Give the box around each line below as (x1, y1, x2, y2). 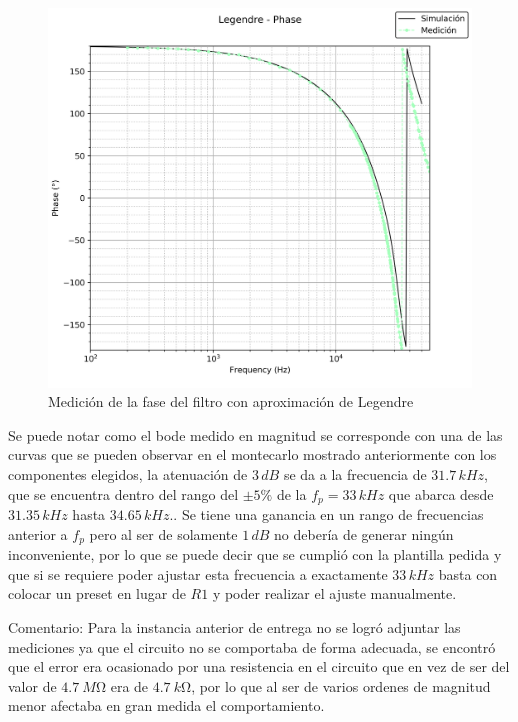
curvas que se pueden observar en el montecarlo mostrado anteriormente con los (8, 444, 497, 465)
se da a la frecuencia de (283, 464, 427, 485)
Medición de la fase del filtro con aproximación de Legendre (48, 391, 414, 412)
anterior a (8, 523, 68, 544)
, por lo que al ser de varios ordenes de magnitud (191, 675, 491, 696)
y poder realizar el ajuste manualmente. (212, 583, 457, 604)
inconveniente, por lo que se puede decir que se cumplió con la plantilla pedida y (8, 544, 502, 565)
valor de (8, 675, 57, 696)
